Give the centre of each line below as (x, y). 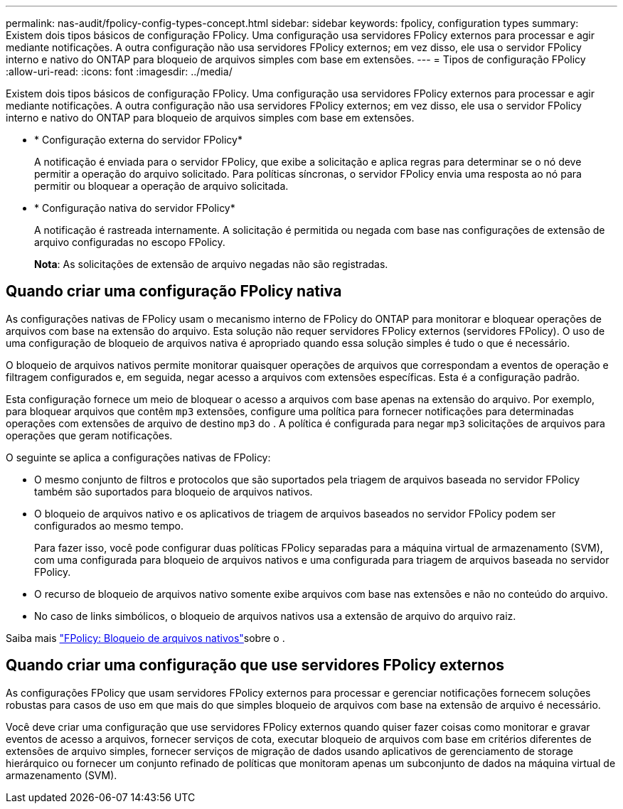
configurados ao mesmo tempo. (109, 525)
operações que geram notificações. (89, 435)
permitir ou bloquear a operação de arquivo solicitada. (161, 186)
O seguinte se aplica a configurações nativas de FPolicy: (138, 457)
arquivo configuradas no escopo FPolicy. (130, 242)
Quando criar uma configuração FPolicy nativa (174, 291)
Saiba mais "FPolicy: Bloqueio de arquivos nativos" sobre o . (145, 638)
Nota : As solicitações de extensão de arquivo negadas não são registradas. (211, 264)
